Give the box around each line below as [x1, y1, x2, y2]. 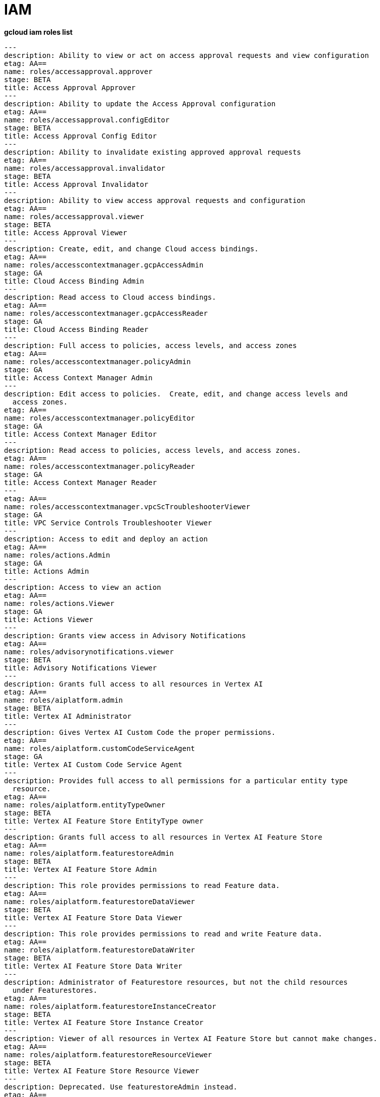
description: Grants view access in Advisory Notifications [4, 631, 246, 640]
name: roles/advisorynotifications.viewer [4, 647, 174, 656]
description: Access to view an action [4, 583, 161, 591]
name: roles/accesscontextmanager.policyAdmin [4, 357, 191, 366]
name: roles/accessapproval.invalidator [4, 164, 166, 172]
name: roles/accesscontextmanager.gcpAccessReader [4, 309, 208, 317]
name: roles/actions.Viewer [4, 599, 115, 607]
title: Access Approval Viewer [4, 228, 127, 237]
